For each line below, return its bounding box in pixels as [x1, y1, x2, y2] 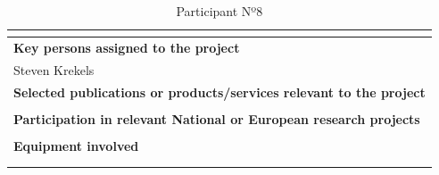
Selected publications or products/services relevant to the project [13, 82, 426, 101]
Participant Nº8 [176, 2, 263, 20]
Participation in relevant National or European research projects [13, 109, 420, 128]
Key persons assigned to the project [13, 37, 240, 56]
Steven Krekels [13, 60, 95, 79]
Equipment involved [13, 136, 139, 154]
